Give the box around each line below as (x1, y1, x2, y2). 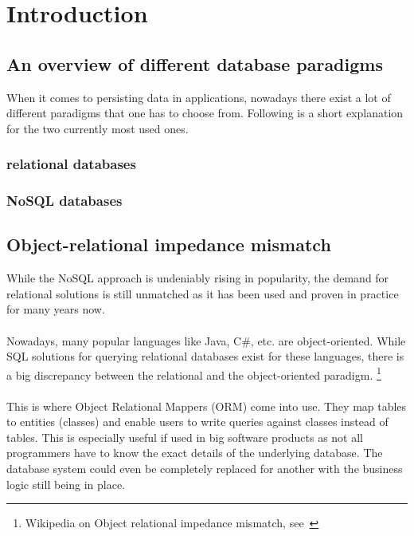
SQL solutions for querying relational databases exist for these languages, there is (6, 348, 404, 365)
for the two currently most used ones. (6, 120, 189, 136)
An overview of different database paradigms (6, 51, 383, 76)
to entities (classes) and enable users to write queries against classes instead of (6, 413, 389, 430)
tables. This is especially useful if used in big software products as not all (6, 428, 363, 445)
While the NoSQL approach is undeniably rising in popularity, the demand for (6, 270, 389, 286)
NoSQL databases (6, 191, 123, 211)
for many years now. (6, 301, 105, 317)
